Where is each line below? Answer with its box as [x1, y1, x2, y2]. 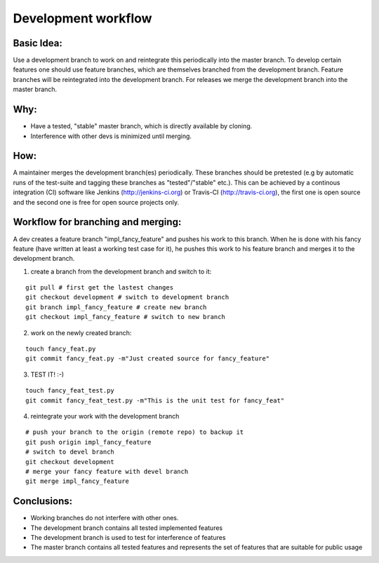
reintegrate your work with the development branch [30, 412, 180, 420]
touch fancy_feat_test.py [25, 386, 115, 395]
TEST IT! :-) [30, 370, 65, 379]
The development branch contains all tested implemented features [30, 523, 223, 532]
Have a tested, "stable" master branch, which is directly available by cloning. [30, 122, 253, 130]
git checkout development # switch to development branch [25, 293, 230, 301]
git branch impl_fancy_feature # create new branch [25, 303, 207, 311]
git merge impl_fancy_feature [25, 477, 130, 485]
